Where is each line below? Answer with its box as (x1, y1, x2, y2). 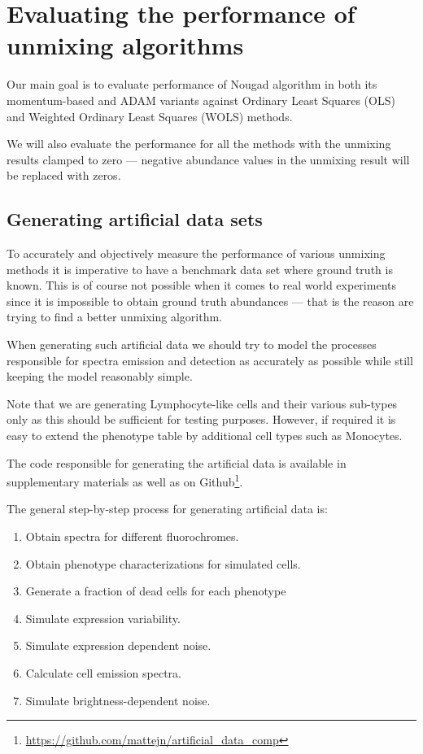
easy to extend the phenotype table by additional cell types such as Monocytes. (7, 427, 403, 444)
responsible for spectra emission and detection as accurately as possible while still (7, 351, 413, 368)
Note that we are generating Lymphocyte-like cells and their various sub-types (7, 394, 398, 412)
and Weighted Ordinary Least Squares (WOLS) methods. (7, 107, 293, 124)
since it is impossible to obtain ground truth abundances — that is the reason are (7, 292, 414, 309)
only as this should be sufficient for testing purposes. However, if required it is (7, 411, 396, 428)
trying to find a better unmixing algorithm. (7, 308, 223, 325)
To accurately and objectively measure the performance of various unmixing (7, 245, 386, 262)
